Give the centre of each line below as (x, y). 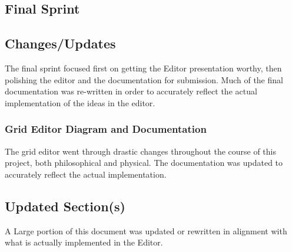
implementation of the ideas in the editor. (80, 102)
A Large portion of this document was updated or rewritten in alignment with (146, 230)
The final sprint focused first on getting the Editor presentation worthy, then (143, 68)
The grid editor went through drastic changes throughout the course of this (141, 151)
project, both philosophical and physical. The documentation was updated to (144, 163)
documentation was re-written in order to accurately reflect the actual (131, 91)
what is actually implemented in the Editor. (84, 242)
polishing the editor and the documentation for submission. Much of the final (144, 79)
